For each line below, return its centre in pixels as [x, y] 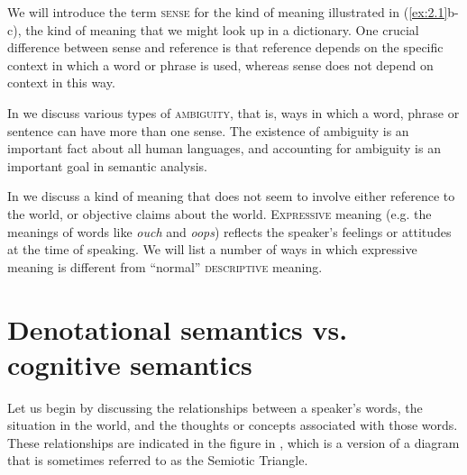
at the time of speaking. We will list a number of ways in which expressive [212, 249]
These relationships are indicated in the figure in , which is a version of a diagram [233, 442]
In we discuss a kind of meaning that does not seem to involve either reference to [231, 196]
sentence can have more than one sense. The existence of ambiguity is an [208, 130]
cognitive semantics [130, 364]
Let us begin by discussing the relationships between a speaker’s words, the [215, 407]
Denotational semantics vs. [178, 329]
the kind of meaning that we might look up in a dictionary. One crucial [222, 29]
